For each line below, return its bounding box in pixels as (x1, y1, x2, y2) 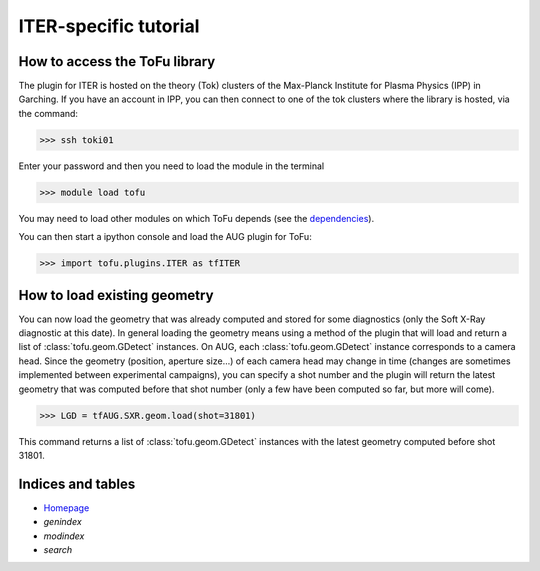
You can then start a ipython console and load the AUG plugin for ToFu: (18, 231, 312, 243)
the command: (18, 107, 79, 119)
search (43, 544, 73, 556)
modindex (43, 530, 85, 542)
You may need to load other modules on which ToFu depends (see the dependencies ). (18, 212, 375, 224)
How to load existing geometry (18, 286, 214, 304)
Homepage (43, 501, 90, 514)
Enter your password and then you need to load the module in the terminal (18, 160, 325, 172)
